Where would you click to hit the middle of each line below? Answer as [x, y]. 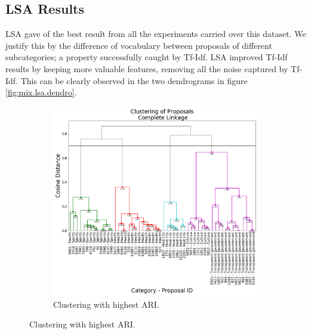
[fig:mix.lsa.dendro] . [41, 92]
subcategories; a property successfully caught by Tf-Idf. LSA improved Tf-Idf [147, 57]
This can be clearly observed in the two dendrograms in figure [134, 80]
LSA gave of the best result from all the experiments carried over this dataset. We [156, 34]
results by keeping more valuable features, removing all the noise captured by [147, 68]
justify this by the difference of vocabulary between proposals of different [139, 45]
